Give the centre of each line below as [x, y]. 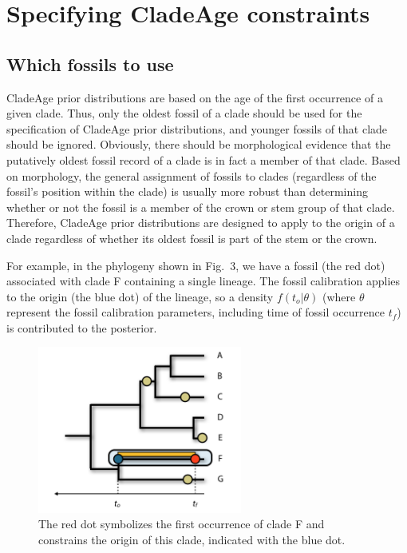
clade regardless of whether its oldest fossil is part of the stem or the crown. [192, 238]
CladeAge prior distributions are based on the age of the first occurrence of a [195, 97]
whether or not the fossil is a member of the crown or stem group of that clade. [201, 207]
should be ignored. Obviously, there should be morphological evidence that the [199, 144]
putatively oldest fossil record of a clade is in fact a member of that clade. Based [203, 159]
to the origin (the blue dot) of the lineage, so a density [140, 296]
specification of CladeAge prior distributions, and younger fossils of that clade [197, 128]
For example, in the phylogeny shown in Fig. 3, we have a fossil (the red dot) [196, 265]
